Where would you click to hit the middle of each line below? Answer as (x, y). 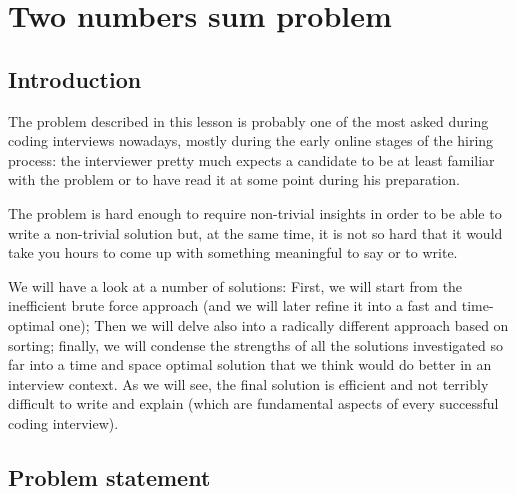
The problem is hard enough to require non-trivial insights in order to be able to (255, 212)
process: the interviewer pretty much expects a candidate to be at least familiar (251, 159)
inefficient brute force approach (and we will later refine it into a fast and (233, 305)
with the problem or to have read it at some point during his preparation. (234, 179)
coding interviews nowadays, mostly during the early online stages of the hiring (251, 140)
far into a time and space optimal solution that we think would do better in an (250, 364)
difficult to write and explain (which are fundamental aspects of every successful (253, 403)
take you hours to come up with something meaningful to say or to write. (233, 252)
